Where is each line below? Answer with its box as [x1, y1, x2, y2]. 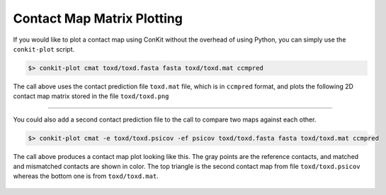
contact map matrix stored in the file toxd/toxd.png [13, 92, 169, 100]
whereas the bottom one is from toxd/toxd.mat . [13, 172, 159, 180]
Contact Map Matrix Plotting [13, 11, 183, 26]
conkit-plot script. [13, 45, 75, 53]
